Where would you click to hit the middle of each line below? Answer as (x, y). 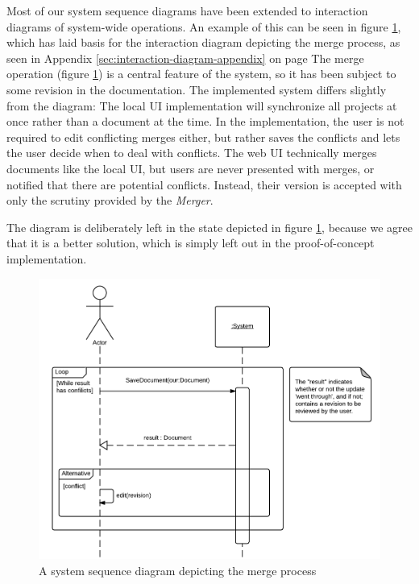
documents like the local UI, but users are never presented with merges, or (191, 168)
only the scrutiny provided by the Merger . (110, 200)
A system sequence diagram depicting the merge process (178, 570)
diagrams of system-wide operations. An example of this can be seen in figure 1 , (204, 26)
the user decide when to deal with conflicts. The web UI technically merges (192, 153)
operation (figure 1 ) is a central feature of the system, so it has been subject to (201, 74)
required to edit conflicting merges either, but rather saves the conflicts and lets (203, 137)
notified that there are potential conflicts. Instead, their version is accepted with (204, 184)
